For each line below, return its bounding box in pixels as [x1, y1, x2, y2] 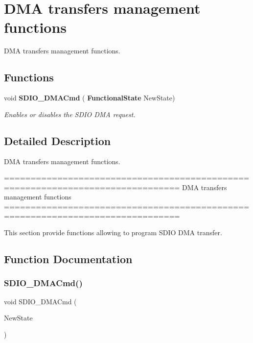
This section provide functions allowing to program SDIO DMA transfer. [4, 227, 222, 238]
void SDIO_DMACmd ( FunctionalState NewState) [4, 93, 175, 103]
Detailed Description [4, 133, 111, 148]
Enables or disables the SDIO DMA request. [4, 109, 136, 119]
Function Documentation [4, 251, 133, 267]
